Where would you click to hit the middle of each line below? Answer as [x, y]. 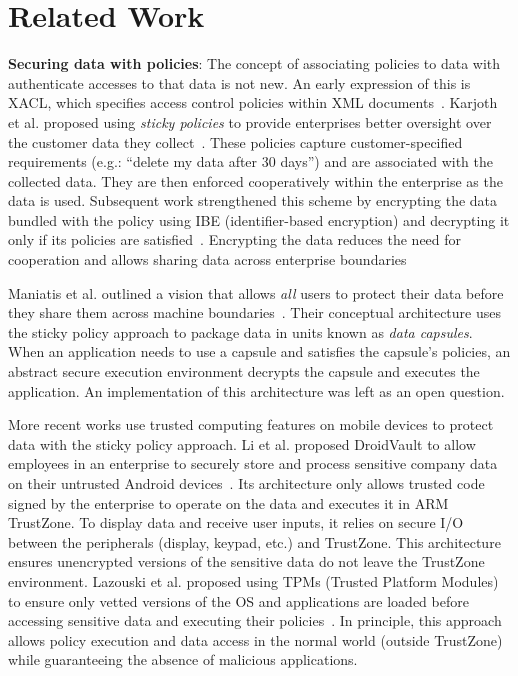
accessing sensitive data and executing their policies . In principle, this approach [255, 620]
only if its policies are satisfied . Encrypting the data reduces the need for [235, 239]
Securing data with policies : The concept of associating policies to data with [254, 63]
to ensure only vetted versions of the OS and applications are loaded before [238, 600]
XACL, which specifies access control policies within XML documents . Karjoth [253, 102]
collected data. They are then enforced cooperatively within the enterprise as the [255, 180]
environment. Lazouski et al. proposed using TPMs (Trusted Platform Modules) [253, 580]
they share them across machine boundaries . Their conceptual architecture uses [254, 312]
